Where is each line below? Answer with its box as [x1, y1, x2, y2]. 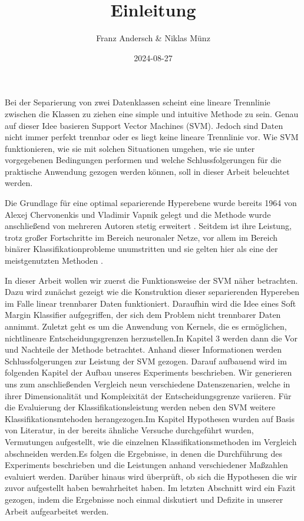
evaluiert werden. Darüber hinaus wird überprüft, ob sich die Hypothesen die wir [5, 470, 298, 482]
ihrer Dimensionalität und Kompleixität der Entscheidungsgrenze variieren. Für [5, 389, 292, 401]
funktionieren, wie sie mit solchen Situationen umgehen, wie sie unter [5, 142, 255, 154]
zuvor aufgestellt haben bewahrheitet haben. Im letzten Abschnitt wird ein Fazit [5, 482, 296, 494]
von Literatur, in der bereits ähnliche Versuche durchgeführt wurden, [5, 424, 254, 436]
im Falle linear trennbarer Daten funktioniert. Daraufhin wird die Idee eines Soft [5, 297, 296, 309]
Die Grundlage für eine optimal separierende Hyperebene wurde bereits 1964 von [5, 197, 297, 209]
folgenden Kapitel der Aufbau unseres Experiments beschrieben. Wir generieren [5, 366, 292, 379]
